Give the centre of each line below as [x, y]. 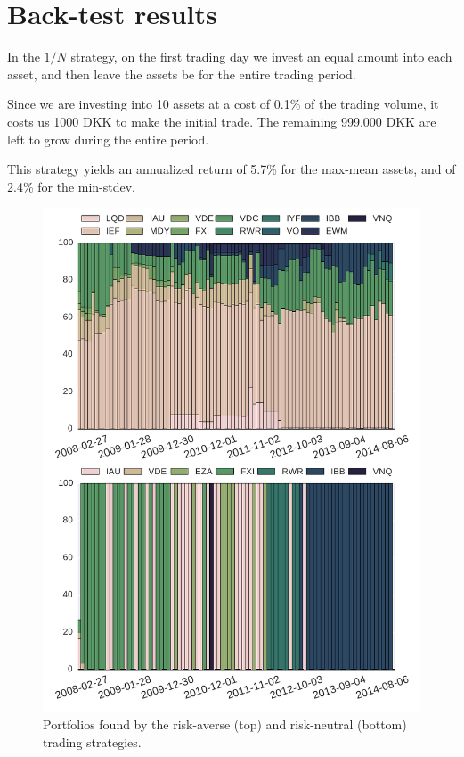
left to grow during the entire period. [108, 139]
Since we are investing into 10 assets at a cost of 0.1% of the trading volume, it [223, 104]
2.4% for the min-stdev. [72, 186]
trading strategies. [92, 741]
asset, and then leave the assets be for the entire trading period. [182, 74]
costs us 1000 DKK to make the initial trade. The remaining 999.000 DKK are [222, 121]
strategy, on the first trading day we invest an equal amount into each [261, 57]
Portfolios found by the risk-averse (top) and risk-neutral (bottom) [225, 724]
